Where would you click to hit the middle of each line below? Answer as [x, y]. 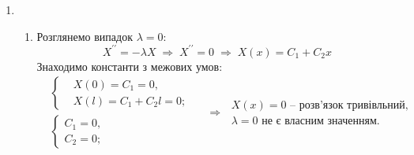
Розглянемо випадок [85, 36]
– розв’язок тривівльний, [349, 106]
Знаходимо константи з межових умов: [130, 66]
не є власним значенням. [321, 122]
